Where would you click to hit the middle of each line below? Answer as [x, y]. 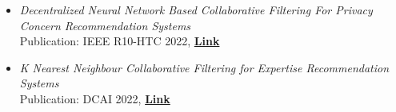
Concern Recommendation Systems [105, 25]
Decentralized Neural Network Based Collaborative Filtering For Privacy [196, 10]
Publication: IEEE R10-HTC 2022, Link [120, 41]
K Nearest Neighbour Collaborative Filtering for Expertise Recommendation [204, 67]
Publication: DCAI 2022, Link [95, 98]
